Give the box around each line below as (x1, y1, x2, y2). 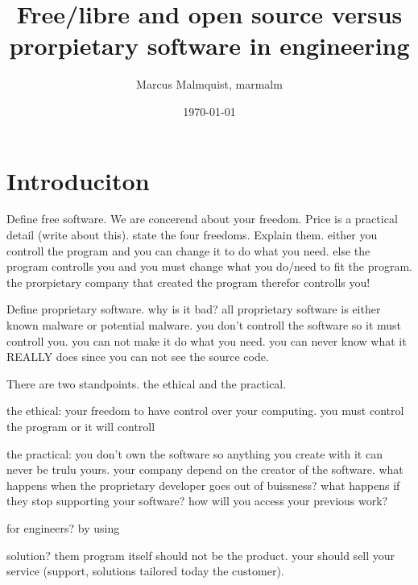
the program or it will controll (6, 417, 155, 434)
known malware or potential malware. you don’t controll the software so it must (6, 317, 402, 333)
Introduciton (6, 164, 150, 197)
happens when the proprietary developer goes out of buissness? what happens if (6, 476, 400, 493)
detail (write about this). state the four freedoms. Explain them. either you (6, 226, 378, 243)
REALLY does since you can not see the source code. (6, 348, 269, 365)
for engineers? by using (6, 519, 120, 536)
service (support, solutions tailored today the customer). (6, 562, 284, 579)
